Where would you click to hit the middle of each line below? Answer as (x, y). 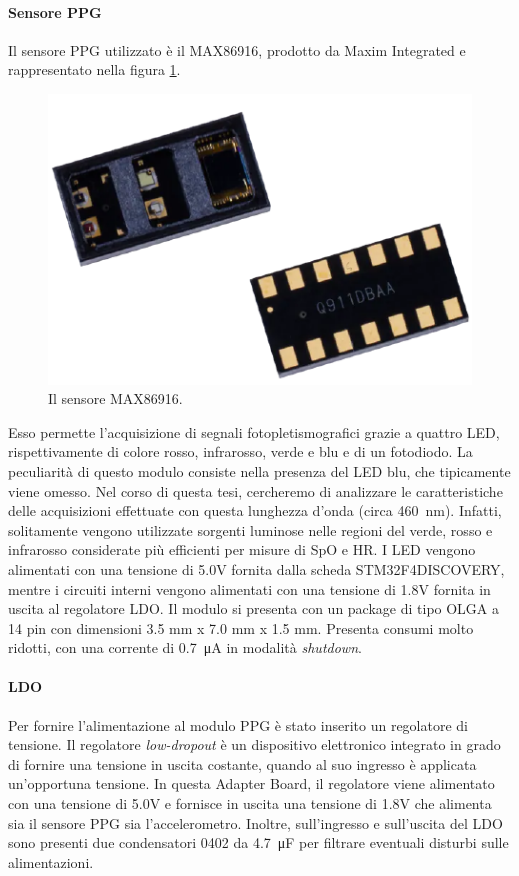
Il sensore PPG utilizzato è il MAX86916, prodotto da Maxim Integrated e (237, 49)
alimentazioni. (51, 861)
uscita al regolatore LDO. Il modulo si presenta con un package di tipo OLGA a (254, 608)
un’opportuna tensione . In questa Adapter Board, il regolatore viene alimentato (251, 783)
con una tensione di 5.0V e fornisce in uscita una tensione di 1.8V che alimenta (250, 803)
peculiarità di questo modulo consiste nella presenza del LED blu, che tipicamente (259, 470)
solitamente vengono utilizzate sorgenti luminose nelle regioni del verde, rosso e (250, 529)
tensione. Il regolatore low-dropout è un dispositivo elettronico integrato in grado (254, 744)
